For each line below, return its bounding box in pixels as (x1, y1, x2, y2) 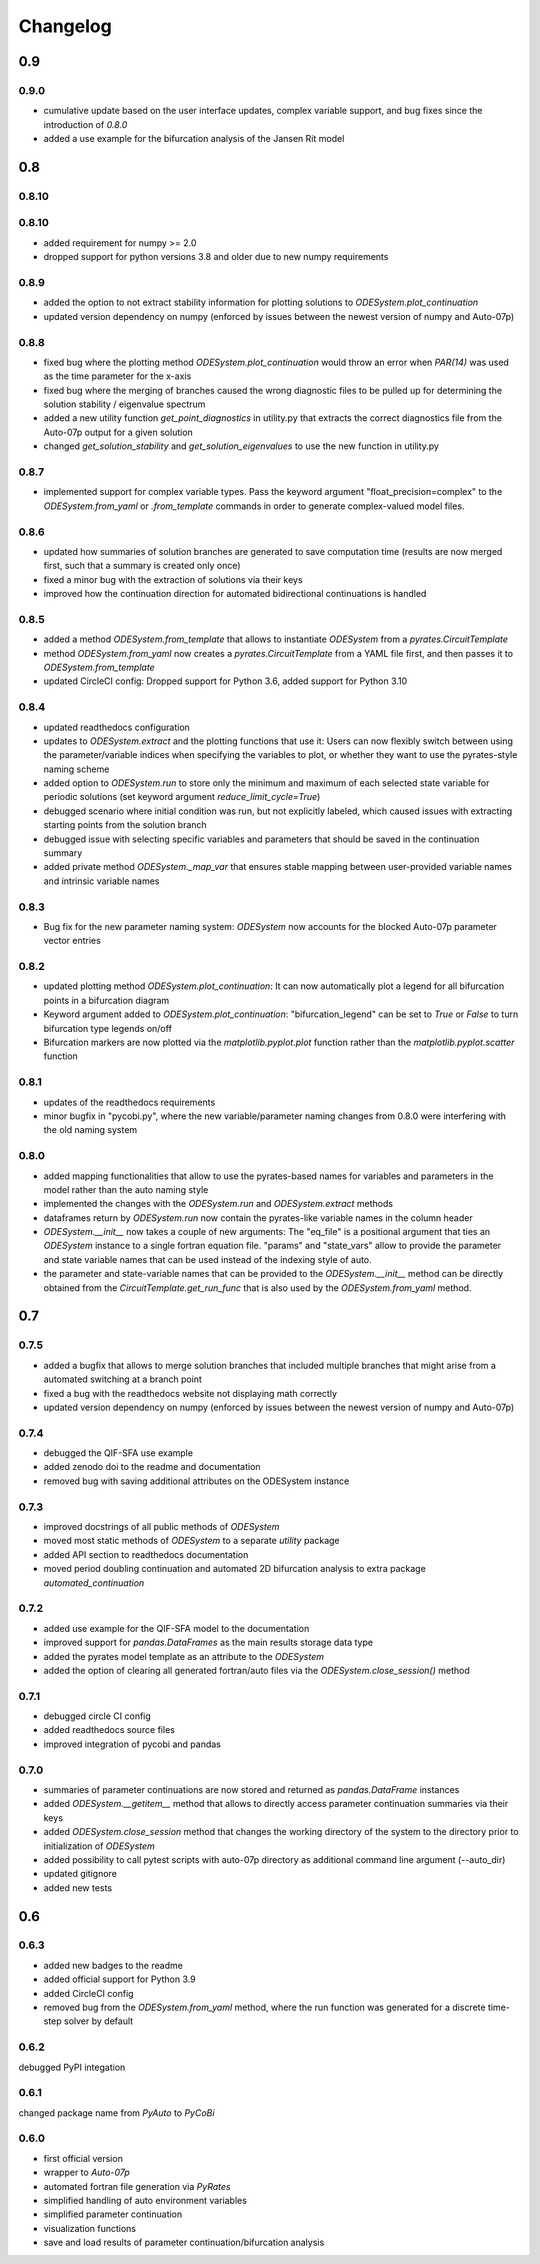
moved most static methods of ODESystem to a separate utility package (43, 1535, 340, 1547)
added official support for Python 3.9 (43, 1973, 196, 1985)
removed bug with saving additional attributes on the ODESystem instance (43, 1475, 350, 1487)
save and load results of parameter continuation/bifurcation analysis (43, 2236, 325, 2249)
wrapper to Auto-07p (43, 2166, 130, 2179)
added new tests (43, 1881, 113, 1894)
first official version (43, 2152, 124, 2164)
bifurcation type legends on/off (43, 1022, 172, 1034)
